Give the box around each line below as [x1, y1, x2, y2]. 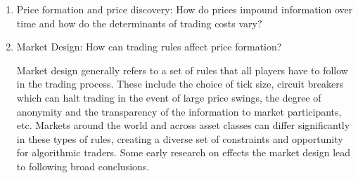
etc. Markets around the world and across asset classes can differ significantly [16, 118, 350, 132]
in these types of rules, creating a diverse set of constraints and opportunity [16, 131, 343, 146]
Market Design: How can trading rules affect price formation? [16, 39, 282, 54]
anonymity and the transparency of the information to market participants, [16, 104, 342, 118]
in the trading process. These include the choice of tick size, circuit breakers [16, 76, 344, 91]
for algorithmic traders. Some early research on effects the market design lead [16, 145, 351, 160]
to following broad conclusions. [16, 158, 150, 173]
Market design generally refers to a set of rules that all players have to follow [16, 62, 348, 77]
